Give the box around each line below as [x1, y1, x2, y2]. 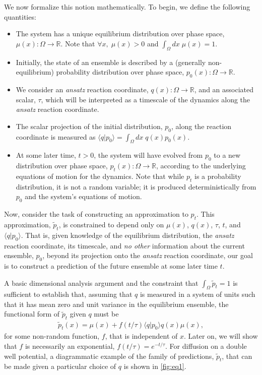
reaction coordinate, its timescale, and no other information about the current [4, 240, 245, 251]
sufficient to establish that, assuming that [4, 289, 133, 299]
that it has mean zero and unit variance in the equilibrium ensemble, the [4, 298, 229, 309]
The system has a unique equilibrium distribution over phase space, [16, 28, 225, 39]
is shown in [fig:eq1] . [123, 361, 186, 371]
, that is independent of [105, 331, 178, 341]
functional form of [4, 308, 60, 319]
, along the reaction [171, 120, 232, 131]
